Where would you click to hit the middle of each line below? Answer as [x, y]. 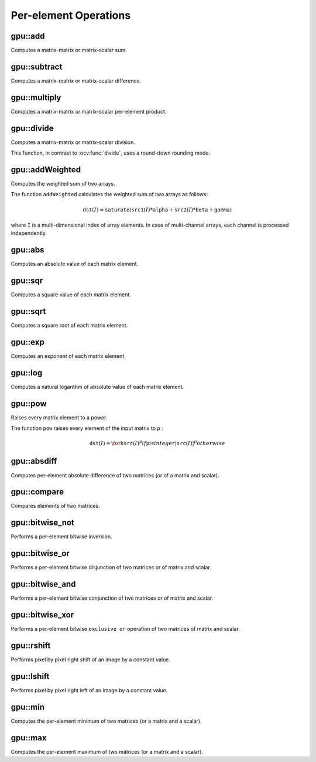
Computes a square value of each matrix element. [71, 295]
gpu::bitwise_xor [42, 615]
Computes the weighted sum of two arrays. [63, 184]
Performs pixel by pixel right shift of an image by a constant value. [91, 660]
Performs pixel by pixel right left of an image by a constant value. [89, 690]
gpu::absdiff [34, 461]
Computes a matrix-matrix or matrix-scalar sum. [69, 50]
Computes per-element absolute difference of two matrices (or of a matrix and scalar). [115, 475]
